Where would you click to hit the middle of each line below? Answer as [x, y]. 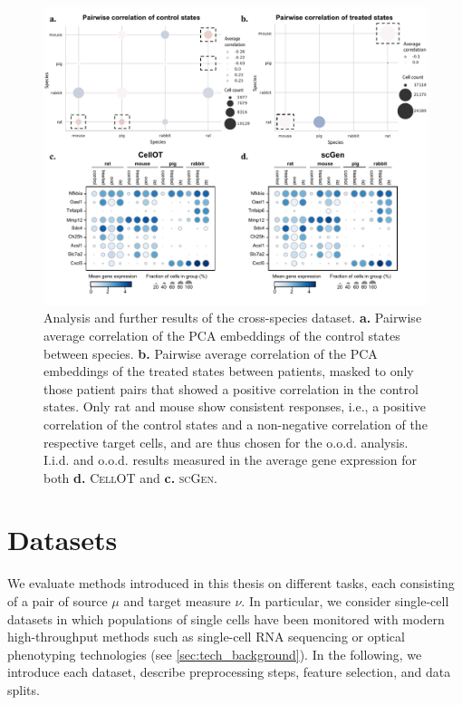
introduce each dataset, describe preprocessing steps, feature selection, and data [229, 672]
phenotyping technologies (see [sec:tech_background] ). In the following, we [215, 654]
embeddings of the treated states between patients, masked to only [229, 371]
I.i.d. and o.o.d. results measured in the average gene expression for [231, 460]
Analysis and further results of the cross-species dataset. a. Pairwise [233, 318]
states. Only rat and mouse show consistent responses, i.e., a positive [235, 406]
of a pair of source [58, 601]
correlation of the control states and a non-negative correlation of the [236, 424]
